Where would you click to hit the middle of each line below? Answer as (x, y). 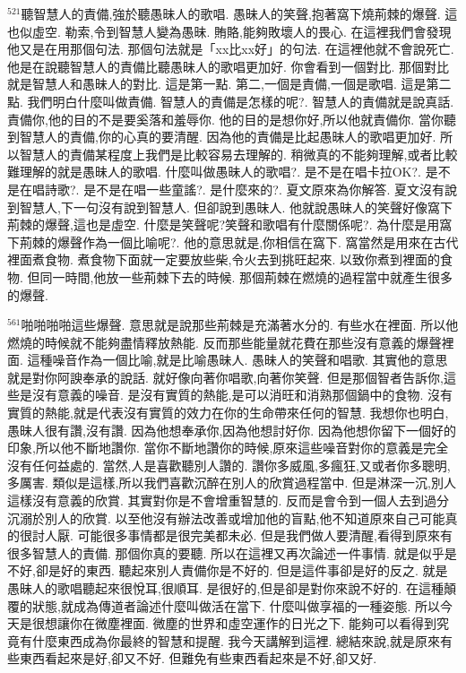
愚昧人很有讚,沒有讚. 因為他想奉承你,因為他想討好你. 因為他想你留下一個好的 (232, 430)
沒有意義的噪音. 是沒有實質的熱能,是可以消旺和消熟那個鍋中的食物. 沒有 (242, 395)
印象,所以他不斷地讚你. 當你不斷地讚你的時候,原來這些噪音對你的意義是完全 (228, 448)
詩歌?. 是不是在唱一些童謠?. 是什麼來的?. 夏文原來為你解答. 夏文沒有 (245, 189)
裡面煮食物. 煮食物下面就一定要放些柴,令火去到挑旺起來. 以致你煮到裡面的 (224, 259)
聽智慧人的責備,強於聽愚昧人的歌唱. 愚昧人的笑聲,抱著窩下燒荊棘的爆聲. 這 (239, 13)
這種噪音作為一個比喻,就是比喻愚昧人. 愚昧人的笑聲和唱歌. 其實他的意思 (237, 360)
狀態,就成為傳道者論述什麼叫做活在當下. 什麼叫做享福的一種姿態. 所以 (236, 605)
